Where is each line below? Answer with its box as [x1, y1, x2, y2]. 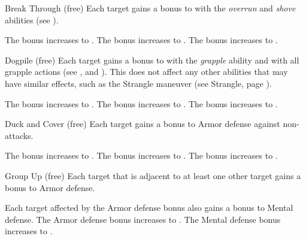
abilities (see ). [5, 13, 59, 26]
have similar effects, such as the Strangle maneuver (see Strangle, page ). [5, 77, 272, 89]
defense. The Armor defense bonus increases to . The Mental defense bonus [5, 213, 281, 225]
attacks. [5, 129, 34, 141]
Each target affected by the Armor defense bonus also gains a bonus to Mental [5, 201, 293, 214]
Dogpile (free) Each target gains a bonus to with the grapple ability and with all [5, 53, 299, 66]
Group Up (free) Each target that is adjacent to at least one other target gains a [5, 169, 301, 181]
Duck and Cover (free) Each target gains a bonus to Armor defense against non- [5, 117, 299, 130]
